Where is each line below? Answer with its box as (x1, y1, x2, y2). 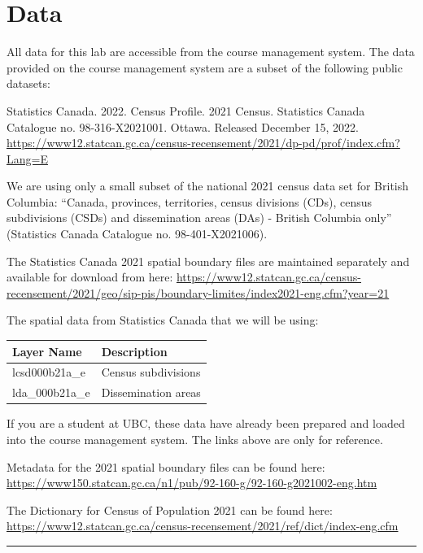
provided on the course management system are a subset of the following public (7, 59, 403, 76)
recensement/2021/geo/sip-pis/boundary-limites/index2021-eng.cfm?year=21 (7, 284, 390, 301)
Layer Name (12, 342, 82, 359)
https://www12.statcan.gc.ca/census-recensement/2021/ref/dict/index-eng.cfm (7, 517, 399, 534)
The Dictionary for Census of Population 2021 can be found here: (7, 501, 333, 518)
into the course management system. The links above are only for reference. (7, 430, 383, 447)
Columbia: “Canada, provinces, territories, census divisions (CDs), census (7, 193, 373, 210)
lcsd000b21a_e (12, 364, 85, 381)
